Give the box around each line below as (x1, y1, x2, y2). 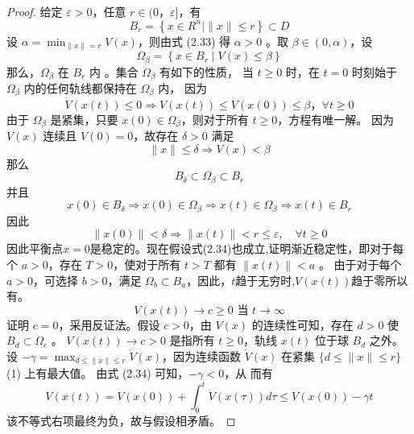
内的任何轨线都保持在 (23, 79, 137, 96)
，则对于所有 (180, 110, 249, 127)
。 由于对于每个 (318, 255, 402, 272)
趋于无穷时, (235, 271, 296, 288)
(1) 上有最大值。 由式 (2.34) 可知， (6, 365, 189, 382)
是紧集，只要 (50, 110, 118, 127)
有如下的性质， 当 (159, 63, 254, 80)
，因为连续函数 (162, 347, 242, 364)
